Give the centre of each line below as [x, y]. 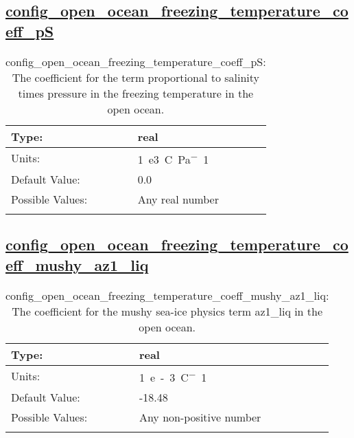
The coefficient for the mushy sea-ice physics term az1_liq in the [167, 311]
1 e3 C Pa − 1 [173, 158]
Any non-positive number [200, 417]
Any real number [178, 199]
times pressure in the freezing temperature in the [136, 93]
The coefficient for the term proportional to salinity [135, 77]
